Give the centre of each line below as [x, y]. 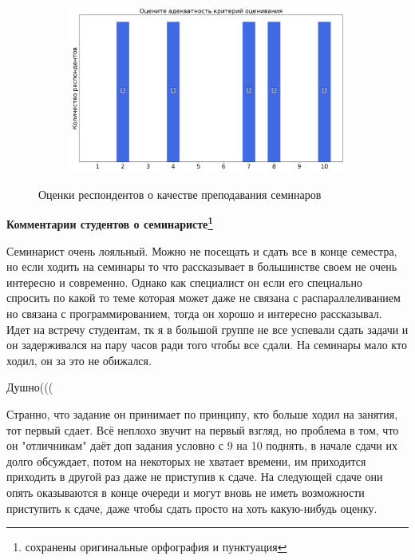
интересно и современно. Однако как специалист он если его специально [184, 282]
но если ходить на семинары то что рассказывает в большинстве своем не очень [202, 266]
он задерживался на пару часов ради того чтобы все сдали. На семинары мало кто [207, 345]
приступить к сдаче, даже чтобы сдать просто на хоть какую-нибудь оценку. [192, 508]
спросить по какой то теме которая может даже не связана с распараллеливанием [204, 298]
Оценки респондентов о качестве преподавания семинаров [180, 194]
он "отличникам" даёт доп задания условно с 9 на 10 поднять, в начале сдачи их [202, 445]
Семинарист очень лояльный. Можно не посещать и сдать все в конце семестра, [202, 250]
